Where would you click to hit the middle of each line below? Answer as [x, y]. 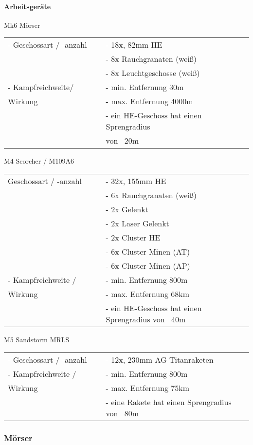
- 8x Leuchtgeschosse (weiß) [153, 73]
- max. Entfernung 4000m [149, 101]
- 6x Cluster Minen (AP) [148, 265]
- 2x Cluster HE [133, 237]
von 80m [122, 413]
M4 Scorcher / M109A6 [39, 161]
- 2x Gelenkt [127, 209]
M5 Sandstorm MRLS [37, 339]
